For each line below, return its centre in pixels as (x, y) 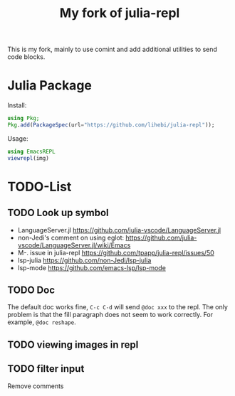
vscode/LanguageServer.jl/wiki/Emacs (74, 245)
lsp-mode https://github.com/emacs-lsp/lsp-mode (92, 267)
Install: (17, 105)
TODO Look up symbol (58, 213)
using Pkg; (23, 119)
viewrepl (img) (28, 158)
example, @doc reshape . (42, 322)
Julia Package (50, 86)
